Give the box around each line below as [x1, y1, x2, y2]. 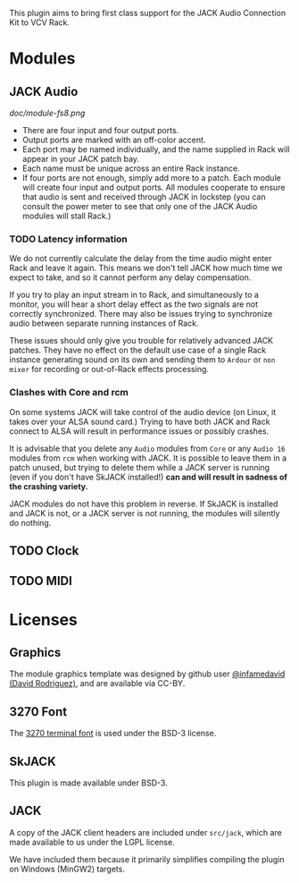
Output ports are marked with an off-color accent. [21, 134, 206, 145]
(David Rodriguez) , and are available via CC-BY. [9, 678, 186, 689]
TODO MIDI [9, 573, 73, 589]
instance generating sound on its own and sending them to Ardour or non [9, 354, 276, 365]
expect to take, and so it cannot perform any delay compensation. [9, 272, 252, 283]
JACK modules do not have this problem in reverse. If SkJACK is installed [9, 498, 278, 509]
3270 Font [9, 704, 68, 719]
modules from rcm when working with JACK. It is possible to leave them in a [9, 452, 287, 463]
